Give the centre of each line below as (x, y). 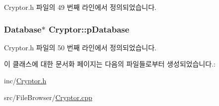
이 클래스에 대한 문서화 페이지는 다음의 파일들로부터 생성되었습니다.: (110, 64)
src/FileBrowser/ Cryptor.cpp (48, 97)
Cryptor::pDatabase (89, 29)
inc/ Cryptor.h (25, 80)
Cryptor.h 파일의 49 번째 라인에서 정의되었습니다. (80, 7)
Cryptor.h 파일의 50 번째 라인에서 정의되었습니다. (80, 47)
